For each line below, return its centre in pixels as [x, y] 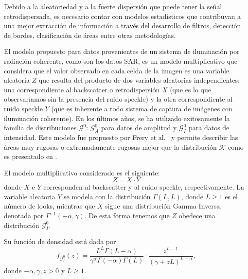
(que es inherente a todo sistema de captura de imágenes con [142, 108]
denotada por [24, 216]
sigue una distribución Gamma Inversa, [164, 206]
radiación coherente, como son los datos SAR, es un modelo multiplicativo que [121, 61]
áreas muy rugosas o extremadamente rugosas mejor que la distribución [110, 147]
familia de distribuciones [40, 128]
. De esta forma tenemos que [127, 216]
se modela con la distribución [107, 196]
